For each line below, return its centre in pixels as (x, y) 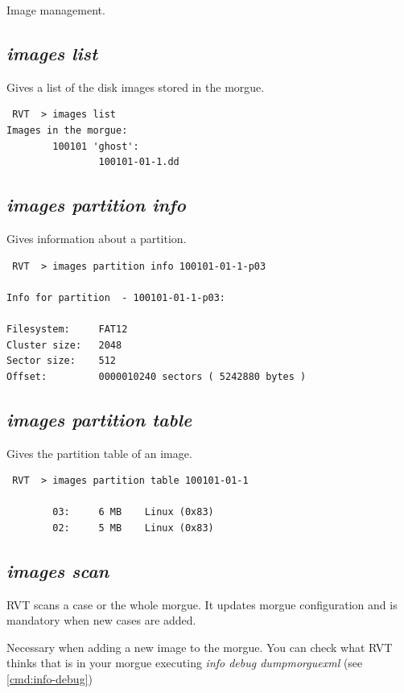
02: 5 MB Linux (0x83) (133, 528)
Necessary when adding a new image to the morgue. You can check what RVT (200, 647)
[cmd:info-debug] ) (49, 679)
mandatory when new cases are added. (101, 620)
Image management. (56, 10)
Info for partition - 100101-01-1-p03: (116, 297)
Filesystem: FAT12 (67, 329)
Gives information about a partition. (97, 238)
